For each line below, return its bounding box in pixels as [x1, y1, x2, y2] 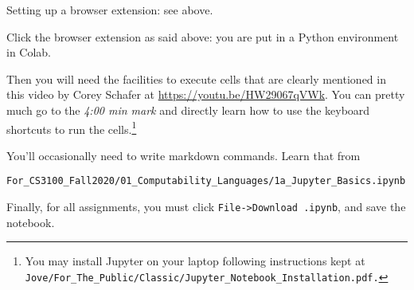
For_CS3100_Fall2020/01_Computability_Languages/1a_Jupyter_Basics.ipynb [6, 175, 406, 187]
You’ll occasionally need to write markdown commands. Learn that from [6, 147, 361, 163]
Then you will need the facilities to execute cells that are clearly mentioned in [6, 70, 386, 87]
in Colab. [6, 44, 52, 61]
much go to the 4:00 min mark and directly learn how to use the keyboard [6, 101, 370, 118]
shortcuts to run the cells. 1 [6, 118, 137, 137]
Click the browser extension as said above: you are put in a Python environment [6, 28, 399, 45]
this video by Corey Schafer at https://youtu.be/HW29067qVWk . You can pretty [6, 86, 405, 103]
